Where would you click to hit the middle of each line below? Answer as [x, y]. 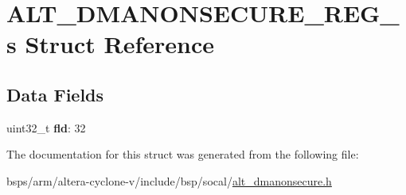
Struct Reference [120, 44]
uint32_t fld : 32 [46, 127]
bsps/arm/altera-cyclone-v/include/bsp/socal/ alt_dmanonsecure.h [169, 180]
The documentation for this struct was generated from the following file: [183, 154]
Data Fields [55, 94]
